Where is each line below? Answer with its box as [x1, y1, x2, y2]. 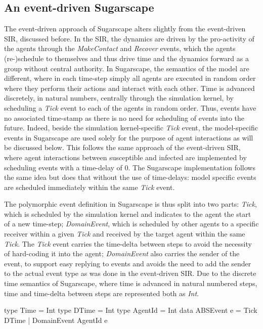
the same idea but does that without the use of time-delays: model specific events [4, 172, 256, 182]
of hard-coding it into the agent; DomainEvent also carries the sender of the [4, 248, 240, 259]
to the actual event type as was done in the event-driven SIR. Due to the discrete [4, 268, 256, 278]
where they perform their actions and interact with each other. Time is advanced [4, 82, 255, 93]
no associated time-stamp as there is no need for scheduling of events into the [4, 112, 245, 123]
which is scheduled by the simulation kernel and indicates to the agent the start [4, 208, 251, 219]
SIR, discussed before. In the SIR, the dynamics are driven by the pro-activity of [4, 33, 254, 43]
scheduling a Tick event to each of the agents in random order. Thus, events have [4, 102, 256, 113]
